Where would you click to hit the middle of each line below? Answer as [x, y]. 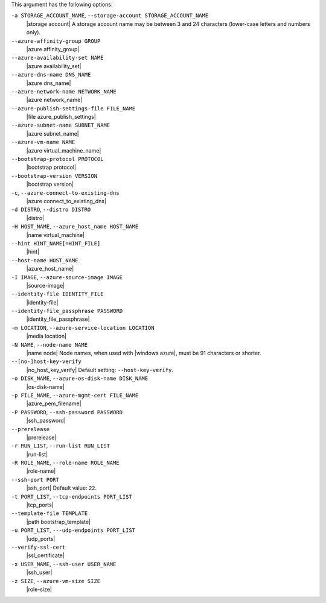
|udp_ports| [41, 538]
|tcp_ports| [40, 505]
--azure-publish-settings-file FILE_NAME [73, 108]
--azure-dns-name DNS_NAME [51, 75]
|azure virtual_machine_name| [64, 150]
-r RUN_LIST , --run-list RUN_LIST [60, 446]
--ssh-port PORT [35, 480]
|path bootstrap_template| [58, 522]
